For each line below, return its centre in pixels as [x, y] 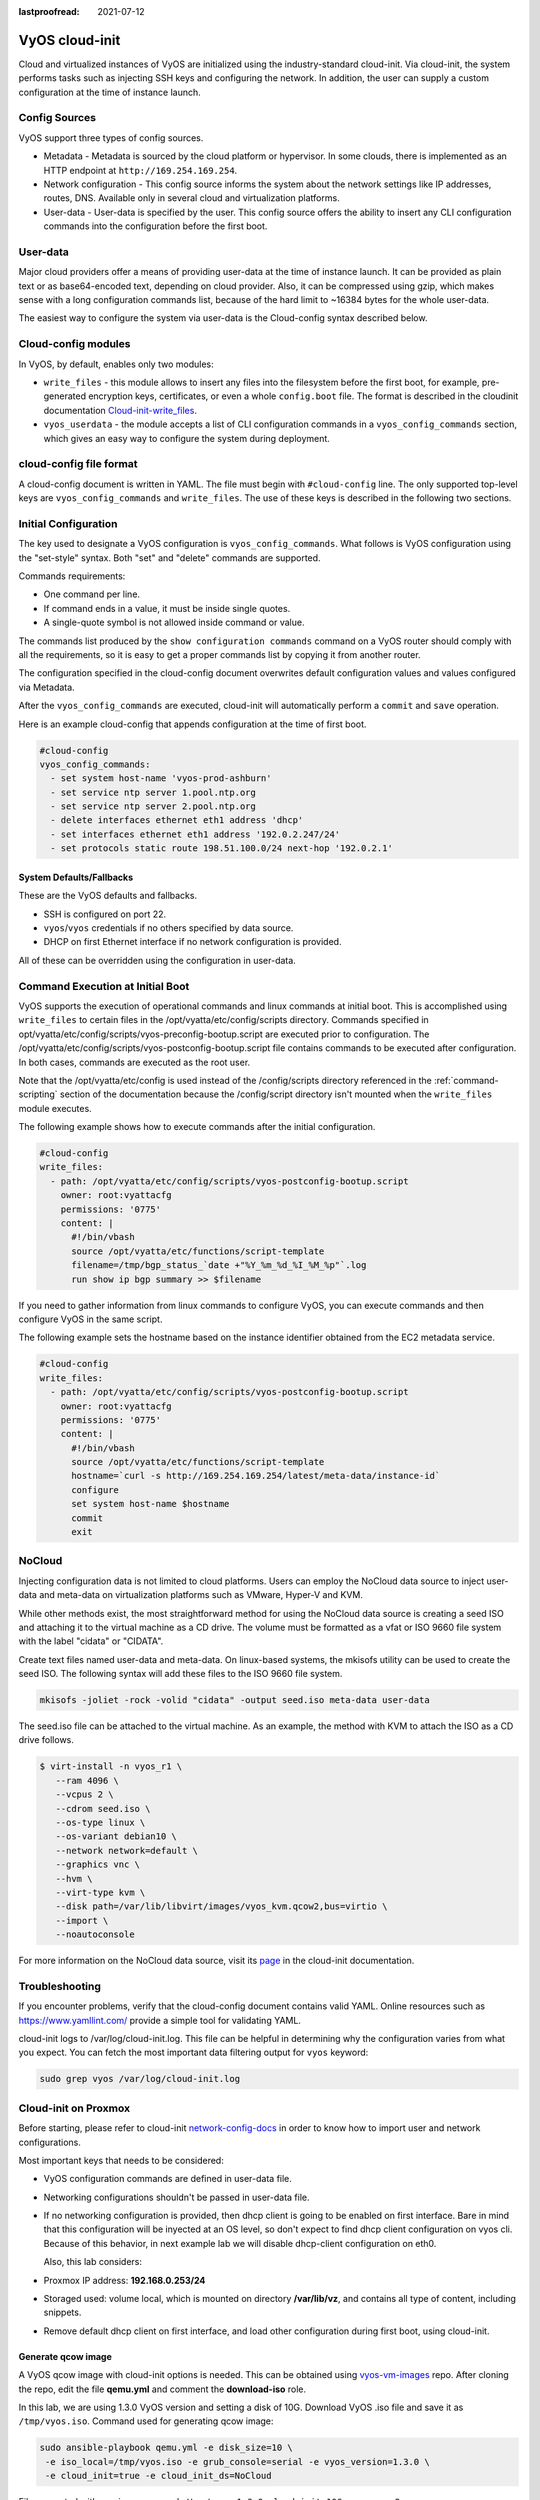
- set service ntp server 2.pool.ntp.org [153, 806]
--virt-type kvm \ [100, 1892]
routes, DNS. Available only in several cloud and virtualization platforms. [191, 198]
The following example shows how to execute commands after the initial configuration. [197, 1127]
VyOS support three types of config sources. [111, 137]
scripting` [38, 1094]
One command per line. [91, 594]
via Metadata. [46, 687]
